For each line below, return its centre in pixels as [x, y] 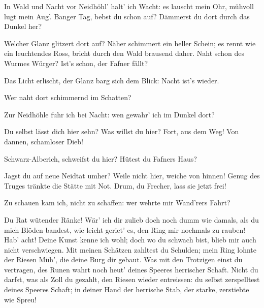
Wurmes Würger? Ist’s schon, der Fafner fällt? [76, 63]
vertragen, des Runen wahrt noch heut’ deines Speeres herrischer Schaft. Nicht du [131, 269]
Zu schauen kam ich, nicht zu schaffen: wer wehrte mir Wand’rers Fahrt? [117, 203]
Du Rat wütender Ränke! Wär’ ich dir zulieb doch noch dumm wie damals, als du [131, 219]
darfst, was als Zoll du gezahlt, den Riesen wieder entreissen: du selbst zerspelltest [132, 279]
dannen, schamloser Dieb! [44, 141]
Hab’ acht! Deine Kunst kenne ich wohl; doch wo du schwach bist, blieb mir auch [130, 240]
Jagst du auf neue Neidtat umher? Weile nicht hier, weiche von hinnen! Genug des [132, 176]
